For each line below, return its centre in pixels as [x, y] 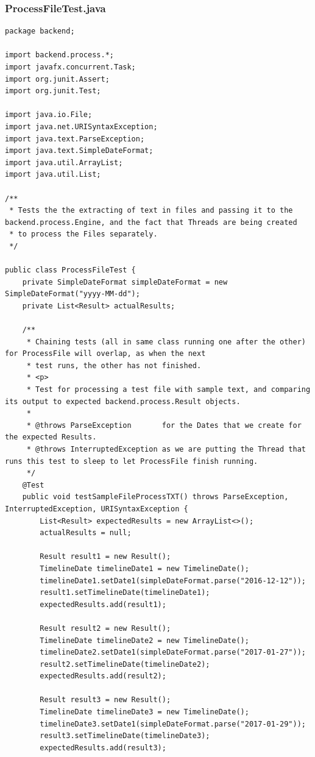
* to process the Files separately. [83, 234]
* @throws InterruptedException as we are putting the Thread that [166, 449]
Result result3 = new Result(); [105, 700]
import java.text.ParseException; [75, 139]
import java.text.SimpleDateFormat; [79, 151]
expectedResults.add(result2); [103, 676]
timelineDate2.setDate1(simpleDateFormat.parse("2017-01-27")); [173, 652]
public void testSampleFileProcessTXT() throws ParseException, [155, 497]
